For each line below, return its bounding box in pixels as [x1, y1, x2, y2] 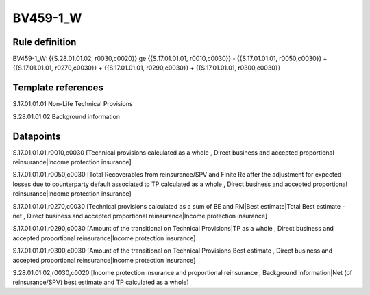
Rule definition [12, 36, 77, 48]
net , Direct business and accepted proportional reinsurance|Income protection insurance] [12, 212, 268, 220]
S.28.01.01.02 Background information [12, 112, 120, 120]
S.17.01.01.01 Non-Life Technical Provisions [12, 100, 133, 108]
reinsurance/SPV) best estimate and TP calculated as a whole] [12, 278, 189, 287]
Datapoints [12, 130, 61, 142]
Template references [12, 82, 104, 94]
